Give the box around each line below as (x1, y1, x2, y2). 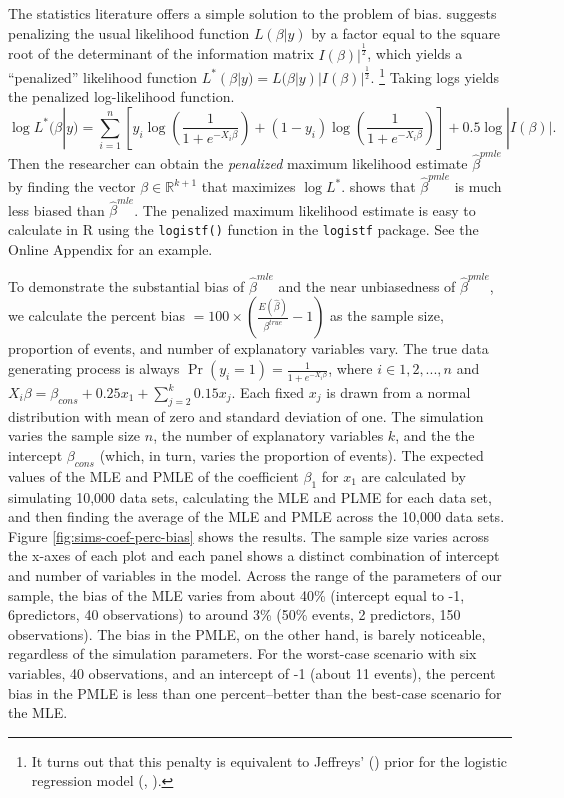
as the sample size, (330, 305, 444, 326)
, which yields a (367, 43, 463, 64)
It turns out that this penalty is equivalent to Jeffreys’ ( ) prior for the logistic (31, 750, 508, 771)
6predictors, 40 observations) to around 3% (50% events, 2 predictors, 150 (8, 604, 461, 625)
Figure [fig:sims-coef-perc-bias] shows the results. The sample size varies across (8, 525, 490, 546)
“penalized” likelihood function (8, 66, 198, 87)
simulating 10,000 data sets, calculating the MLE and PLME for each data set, (8, 486, 492, 507)
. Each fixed (231, 382, 305, 403)
